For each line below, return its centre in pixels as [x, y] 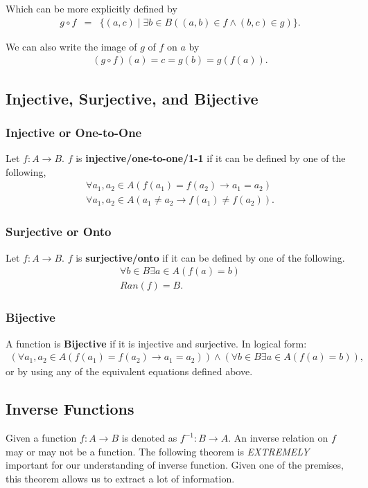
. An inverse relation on [278, 438]
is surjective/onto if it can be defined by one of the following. [210, 257]
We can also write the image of [71, 46]
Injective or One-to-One [74, 132]
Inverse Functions [70, 409]
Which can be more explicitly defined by [91, 8]
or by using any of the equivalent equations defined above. [129, 371]
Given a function [41, 438]
